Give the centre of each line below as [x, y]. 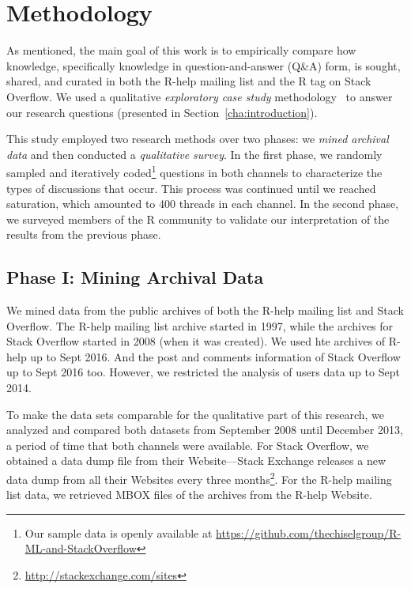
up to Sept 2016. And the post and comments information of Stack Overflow [215, 356]
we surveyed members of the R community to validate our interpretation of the [198, 219]
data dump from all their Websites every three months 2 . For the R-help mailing [199, 478]
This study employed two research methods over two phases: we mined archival [198, 139]
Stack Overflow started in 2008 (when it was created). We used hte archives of [196, 341]
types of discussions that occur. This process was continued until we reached [191, 188]
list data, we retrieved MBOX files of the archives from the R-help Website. [189, 495]
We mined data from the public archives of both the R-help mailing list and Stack [205, 310]
